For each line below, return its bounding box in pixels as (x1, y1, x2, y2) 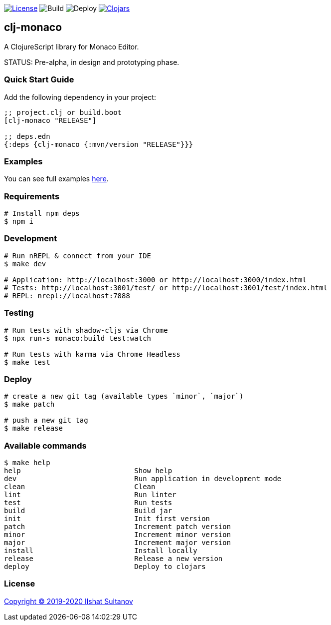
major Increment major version (4, 539, 231, 547)
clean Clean (4, 483, 156, 491)
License (4, 579, 35, 589)
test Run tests (4, 499, 172, 507)
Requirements (4, 191, 60, 201)
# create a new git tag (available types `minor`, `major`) (4, 392, 244, 401)
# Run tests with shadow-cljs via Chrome (4, 326, 168, 334)
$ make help (4, 459, 50, 467)
